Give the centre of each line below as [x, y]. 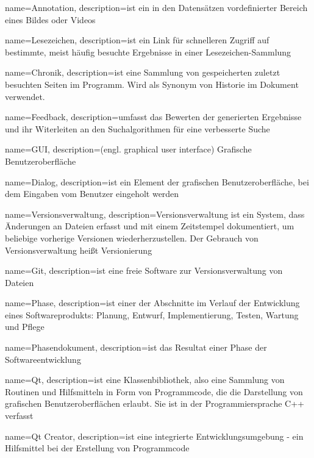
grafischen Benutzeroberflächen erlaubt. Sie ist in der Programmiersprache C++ [155, 403]
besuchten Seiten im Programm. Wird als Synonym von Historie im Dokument [152, 84]
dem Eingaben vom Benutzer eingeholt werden [92, 194]
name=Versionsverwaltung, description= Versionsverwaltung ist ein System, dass [155, 214]
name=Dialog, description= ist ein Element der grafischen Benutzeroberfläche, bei [157, 181]
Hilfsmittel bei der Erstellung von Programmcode [97, 448]
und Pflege [25, 327]
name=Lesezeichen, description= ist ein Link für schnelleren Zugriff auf [137, 40]
